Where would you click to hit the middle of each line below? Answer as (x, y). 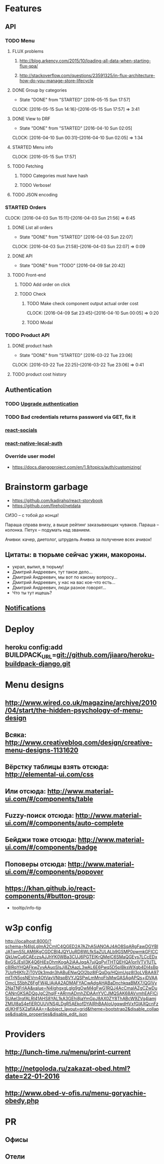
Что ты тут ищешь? (32, 593)
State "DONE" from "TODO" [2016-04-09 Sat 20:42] (72, 266)
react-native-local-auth (34, 443)
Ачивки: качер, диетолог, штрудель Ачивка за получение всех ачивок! (79, 539)
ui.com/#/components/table (49, 799)
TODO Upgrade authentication (42, 404)
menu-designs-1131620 (42, 750)
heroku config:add (34, 647)
